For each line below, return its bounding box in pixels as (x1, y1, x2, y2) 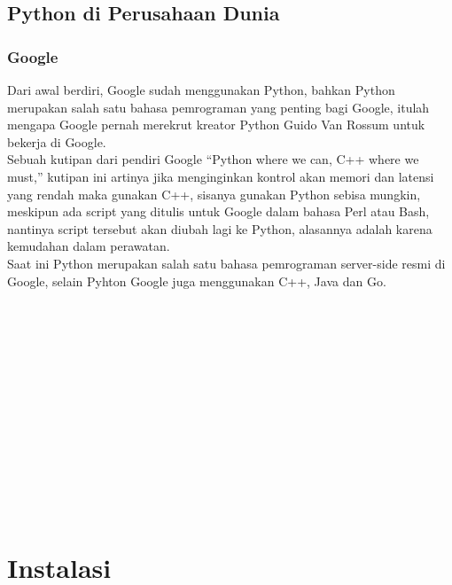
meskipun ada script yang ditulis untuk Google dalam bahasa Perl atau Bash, (7, 202, 430, 221)
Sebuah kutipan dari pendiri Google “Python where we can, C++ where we (7, 150, 419, 168)
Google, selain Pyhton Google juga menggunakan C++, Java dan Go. (7, 271, 386, 290)
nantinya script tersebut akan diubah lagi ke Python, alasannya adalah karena (7, 219, 433, 238)
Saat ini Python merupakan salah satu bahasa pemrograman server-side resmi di (7, 253, 446, 272)
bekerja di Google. (7, 132, 106, 151)
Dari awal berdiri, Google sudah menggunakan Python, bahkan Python (7, 81, 395, 98)
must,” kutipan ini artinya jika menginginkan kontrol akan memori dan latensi (7, 167, 434, 185)
